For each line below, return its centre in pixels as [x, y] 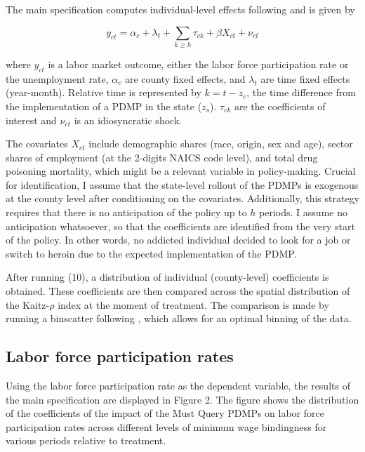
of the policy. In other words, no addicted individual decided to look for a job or [178, 240]
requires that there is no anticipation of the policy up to [126, 212]
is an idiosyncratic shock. [128, 120]
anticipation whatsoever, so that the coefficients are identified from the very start [180, 226]
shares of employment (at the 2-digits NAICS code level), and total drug [162, 157]
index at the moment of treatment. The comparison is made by [193, 304]
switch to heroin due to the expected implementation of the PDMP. [151, 253]
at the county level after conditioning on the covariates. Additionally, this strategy [182, 198]
